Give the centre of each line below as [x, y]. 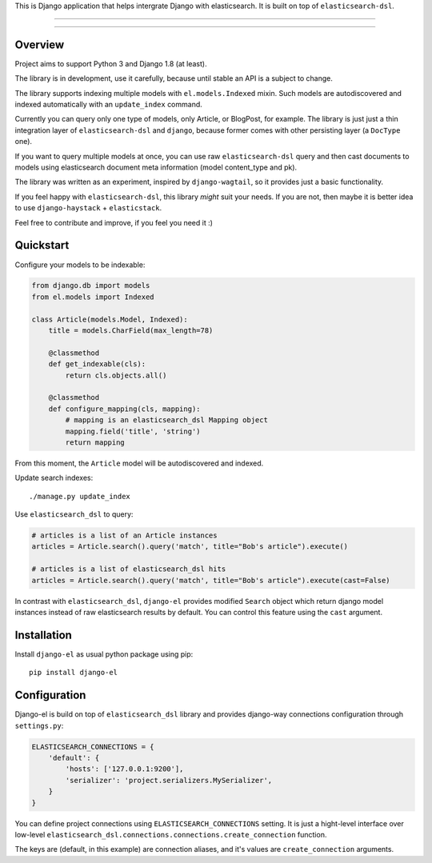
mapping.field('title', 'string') [133, 431]
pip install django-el [74, 673]
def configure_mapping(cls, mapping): [124, 409]
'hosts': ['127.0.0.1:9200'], [124, 769]
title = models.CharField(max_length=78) [131, 331]
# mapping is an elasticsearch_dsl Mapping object [166, 420]
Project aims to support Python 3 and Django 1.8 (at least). [111, 63]
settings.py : [39, 725]
